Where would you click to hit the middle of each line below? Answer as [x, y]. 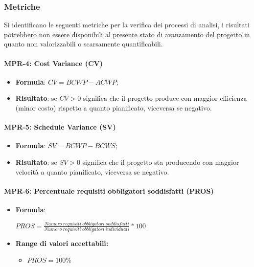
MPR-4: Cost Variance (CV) [54, 63]
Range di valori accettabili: [62, 243]
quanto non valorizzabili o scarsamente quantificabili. [83, 44]
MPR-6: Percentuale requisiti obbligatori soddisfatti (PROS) [109, 190]
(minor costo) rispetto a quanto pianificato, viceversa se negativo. [114, 107]
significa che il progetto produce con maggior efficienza [165, 98]
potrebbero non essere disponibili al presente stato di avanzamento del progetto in [127, 34]
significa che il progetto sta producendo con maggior [161, 162]
